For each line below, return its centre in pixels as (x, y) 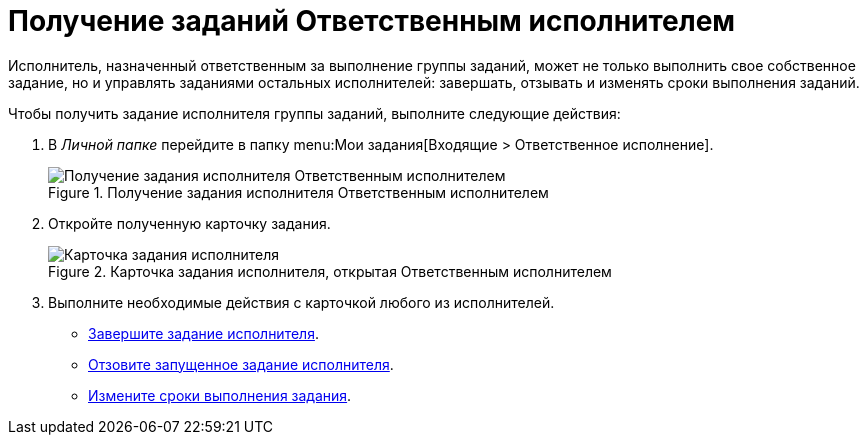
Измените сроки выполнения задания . (220, 395)
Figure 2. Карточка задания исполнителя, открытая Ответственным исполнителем (330, 271)
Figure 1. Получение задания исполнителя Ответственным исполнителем (298, 192)
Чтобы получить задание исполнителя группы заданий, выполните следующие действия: (314, 113)
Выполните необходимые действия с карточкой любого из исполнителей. (301, 302)
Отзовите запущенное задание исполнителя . (241, 364)
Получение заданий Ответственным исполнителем (372, 21)
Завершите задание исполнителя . (203, 333)
